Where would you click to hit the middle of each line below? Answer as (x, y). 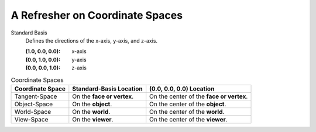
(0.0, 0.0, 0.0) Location (182, 89)
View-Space (31, 119)
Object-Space (34, 104)
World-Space (33, 112)
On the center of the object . (188, 104)
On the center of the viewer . (188, 119)
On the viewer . (93, 119)
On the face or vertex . (103, 96)
